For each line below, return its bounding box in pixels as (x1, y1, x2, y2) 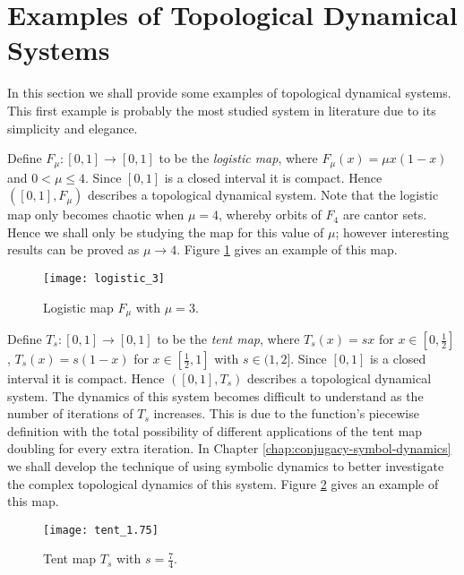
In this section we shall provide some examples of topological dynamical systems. (7, 83, 451, 102)
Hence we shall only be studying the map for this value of (7, 222, 324, 241)
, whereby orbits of (219, 205, 322, 224)
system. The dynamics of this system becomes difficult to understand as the (7, 386, 424, 405)
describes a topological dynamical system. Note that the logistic (87, 185, 439, 204)
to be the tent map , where (157, 330, 300, 348)
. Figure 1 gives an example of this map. (176, 240, 398, 259)
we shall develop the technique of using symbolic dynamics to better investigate (7, 457, 444, 475)
